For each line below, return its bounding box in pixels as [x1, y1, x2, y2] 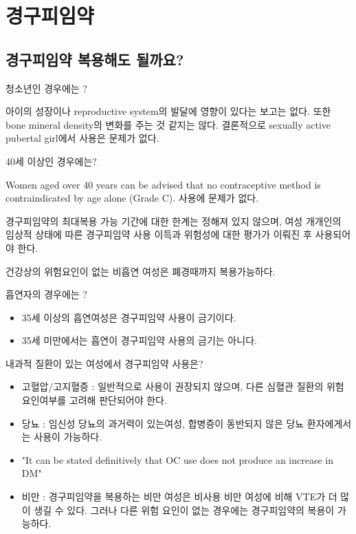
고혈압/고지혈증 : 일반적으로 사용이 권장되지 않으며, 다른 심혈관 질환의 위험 [21, 379, 344, 394]
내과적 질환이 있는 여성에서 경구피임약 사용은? [5, 356, 203, 370]
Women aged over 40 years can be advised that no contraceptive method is [5, 177, 321, 191]
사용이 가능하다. [34, 429, 102, 444]
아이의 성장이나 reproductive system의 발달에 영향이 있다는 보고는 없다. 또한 [5, 104, 331, 118]
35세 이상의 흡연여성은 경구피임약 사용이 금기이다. [21, 310, 236, 324]
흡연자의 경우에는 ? [5, 287, 87, 301]
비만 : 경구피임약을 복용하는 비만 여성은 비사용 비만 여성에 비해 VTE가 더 [21, 489, 337, 504]
